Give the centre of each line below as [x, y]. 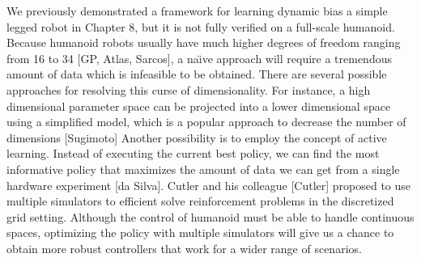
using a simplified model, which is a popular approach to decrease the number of [206, 122]
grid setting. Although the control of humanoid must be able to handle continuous [210, 216]
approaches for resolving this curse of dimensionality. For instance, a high [189, 89]
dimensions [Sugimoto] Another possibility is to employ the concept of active [197, 137]
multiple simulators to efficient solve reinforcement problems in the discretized [200, 201]
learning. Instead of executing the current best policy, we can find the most [193, 153]
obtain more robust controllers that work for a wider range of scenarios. [184, 248]
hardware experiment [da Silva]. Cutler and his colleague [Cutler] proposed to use [209, 185]
